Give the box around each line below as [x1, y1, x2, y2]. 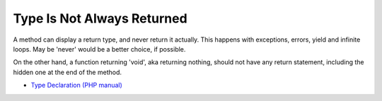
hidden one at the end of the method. [13, 68, 122, 76]
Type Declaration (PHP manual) [30, 81, 123, 90]
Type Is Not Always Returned [13, 11, 187, 26]
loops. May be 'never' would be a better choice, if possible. [13, 44, 186, 53]
